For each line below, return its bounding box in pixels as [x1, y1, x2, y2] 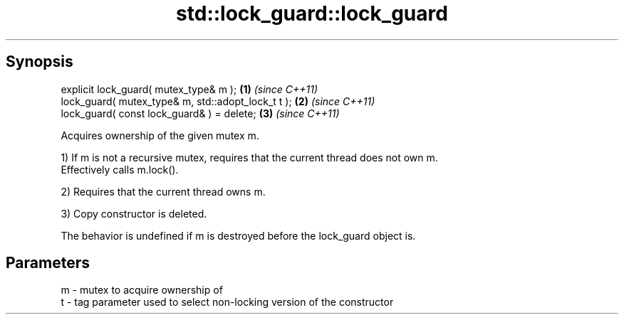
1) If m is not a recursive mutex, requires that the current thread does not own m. [61, 151, 438, 164]
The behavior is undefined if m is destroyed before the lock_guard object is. [61, 229, 416, 242]
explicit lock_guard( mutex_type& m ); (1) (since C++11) [61, 82, 318, 95]
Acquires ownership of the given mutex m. [61, 129, 259, 142]
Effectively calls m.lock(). [61, 163, 179, 176]
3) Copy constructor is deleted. [61, 207, 207, 220]
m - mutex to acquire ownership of [61, 284, 223, 297]
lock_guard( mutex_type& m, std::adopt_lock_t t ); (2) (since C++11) [61, 95, 375, 107]
